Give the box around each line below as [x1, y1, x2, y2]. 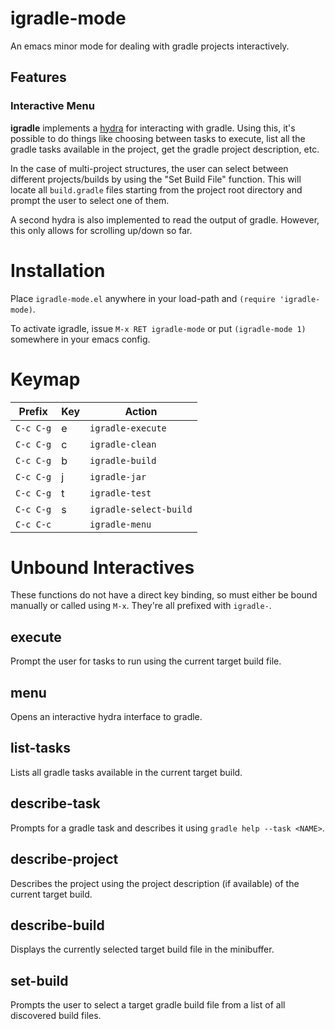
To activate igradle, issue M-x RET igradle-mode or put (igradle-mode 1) [10, 322, 307, 334]
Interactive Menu [10, 99, 95, 113]
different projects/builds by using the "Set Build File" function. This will [10, 173, 302, 185]
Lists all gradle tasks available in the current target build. [10, 766, 243, 778]
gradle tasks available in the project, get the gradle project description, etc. [10, 143, 320, 155]
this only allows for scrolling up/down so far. [10, 224, 193, 236]
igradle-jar [89, 471, 147, 482]
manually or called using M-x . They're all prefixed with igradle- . [10, 600, 272, 612]
